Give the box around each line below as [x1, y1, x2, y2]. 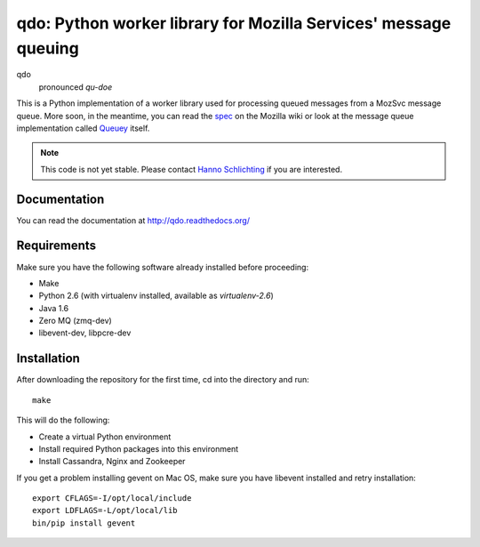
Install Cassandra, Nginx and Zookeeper [38, 456, 186, 467]
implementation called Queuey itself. [16, 123, 150, 133]
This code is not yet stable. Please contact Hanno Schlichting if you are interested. [40, 164, 342, 174]
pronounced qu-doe [38, 81, 113, 93]
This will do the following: [16, 414, 110, 426]
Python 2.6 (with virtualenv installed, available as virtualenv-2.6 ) [38, 290, 275, 302]
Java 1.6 [38, 302, 69, 313]
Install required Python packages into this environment [38, 443, 239, 454]
